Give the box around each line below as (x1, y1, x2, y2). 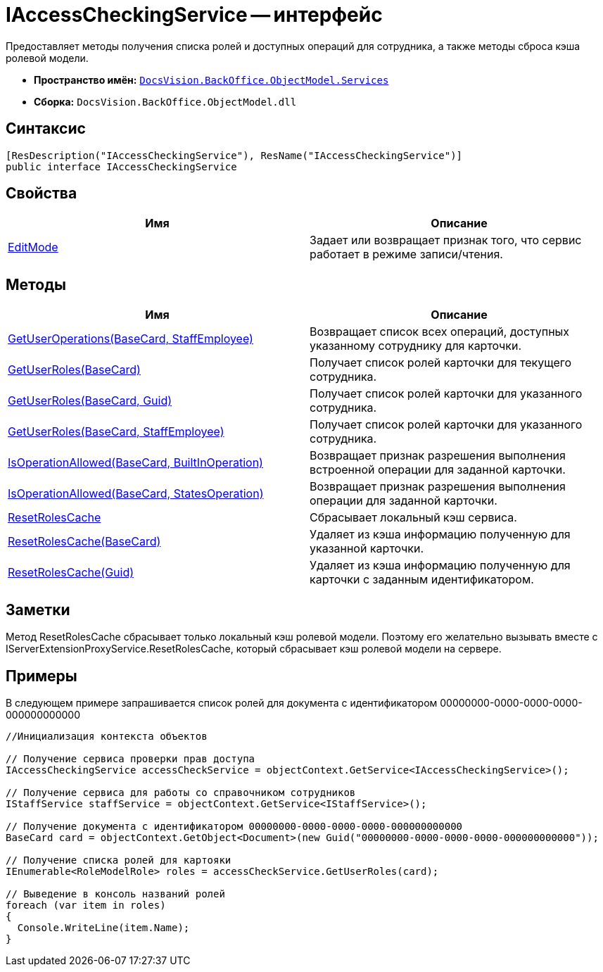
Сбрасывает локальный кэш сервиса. (310, 510, 517, 525)
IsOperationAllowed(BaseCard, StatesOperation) (8, 486, 264, 501)
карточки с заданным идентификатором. (310, 572, 534, 587)
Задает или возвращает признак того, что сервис (310, 233, 582, 248)
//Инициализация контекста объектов (6, 730, 208, 742)
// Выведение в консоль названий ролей (6, 888, 225, 900)
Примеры (6, 667, 77, 685)
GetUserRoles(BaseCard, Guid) (8, 393, 172, 408)
